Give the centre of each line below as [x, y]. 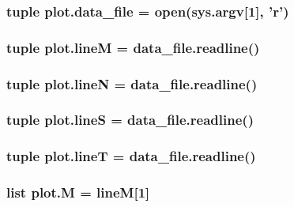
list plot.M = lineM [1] [78, 192]
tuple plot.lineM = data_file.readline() [133, 47]
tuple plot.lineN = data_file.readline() [132, 83]
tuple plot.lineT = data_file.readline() [131, 156]
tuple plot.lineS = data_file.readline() [130, 120]
